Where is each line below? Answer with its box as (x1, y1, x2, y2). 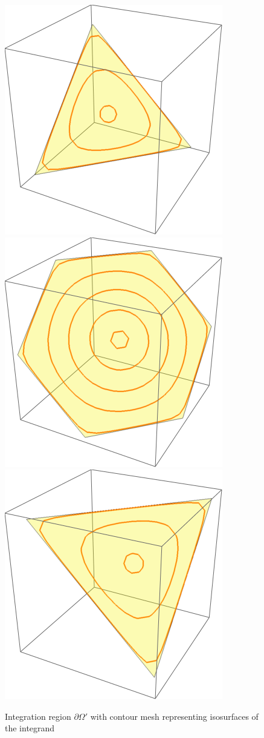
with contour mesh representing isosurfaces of (90, 710, 259, 722)
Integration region (5, 710, 71, 722)
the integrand (5, 722, 55, 734)
